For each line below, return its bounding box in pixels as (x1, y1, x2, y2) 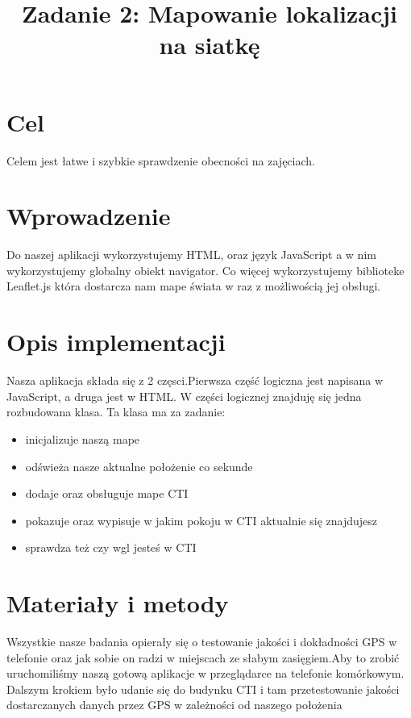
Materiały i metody (6, 587, 229, 620)
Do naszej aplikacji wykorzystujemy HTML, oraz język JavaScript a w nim (6, 246, 376, 263)
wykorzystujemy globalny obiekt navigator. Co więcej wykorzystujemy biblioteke (6, 261, 405, 278)
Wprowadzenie (6, 199, 171, 232)
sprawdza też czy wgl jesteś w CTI (25, 539, 197, 556)
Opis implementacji (6, 325, 226, 358)
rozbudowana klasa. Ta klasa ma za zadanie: (6, 403, 226, 420)
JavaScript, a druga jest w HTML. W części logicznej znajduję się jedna (6, 387, 362, 404)
